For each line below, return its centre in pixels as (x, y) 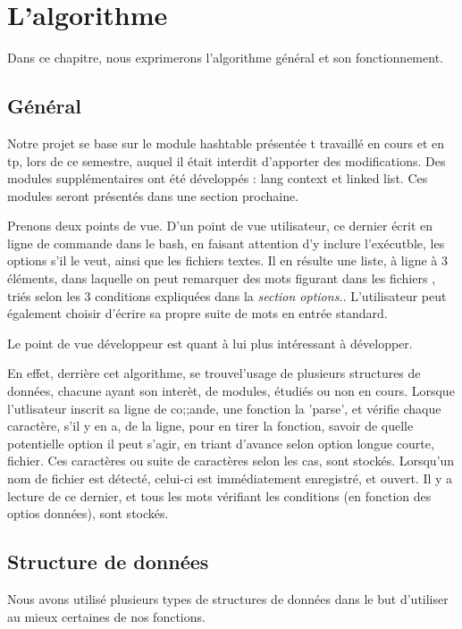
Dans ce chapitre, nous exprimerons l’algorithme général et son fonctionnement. (225, 58)
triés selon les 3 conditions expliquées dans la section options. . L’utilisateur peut (227, 295)
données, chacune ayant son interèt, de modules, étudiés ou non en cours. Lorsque (231, 391)
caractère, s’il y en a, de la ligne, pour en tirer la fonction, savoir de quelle (210, 426)
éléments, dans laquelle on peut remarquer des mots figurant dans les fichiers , (222, 278)
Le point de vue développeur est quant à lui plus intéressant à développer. (210, 343)
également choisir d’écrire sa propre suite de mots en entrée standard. (197, 313)
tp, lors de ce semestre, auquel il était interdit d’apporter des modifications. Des (227, 160)
